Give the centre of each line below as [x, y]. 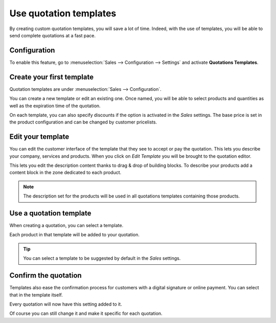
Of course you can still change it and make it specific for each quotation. [86, 313]
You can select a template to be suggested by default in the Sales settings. [102, 258]
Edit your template [39, 137]
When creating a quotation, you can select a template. [66, 226]
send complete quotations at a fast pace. [53, 35]
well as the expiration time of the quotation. [55, 106]
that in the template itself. [36, 295]
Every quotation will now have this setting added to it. [66, 304]
